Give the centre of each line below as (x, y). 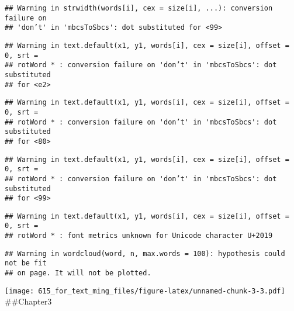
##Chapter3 (28, 301)
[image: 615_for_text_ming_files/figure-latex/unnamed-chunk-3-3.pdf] (145, 291)
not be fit (26, 263)
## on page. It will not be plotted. (78, 273)
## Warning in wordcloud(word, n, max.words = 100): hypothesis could (145, 253)
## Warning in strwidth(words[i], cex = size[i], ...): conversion (139, 8)
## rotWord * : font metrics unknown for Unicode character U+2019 (139, 236)
